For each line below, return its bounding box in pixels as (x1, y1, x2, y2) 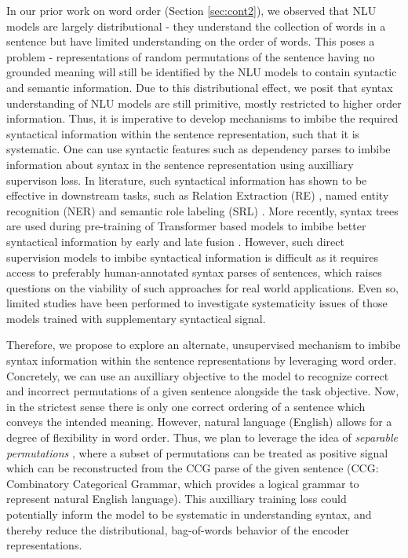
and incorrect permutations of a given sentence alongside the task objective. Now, (6, 383, 399, 399)
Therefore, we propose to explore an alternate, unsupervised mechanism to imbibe (6, 336, 401, 353)
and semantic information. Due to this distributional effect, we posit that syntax (6, 79, 393, 95)
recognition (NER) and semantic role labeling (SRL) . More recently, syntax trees (6, 202, 399, 218)
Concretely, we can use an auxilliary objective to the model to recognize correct (6, 367, 389, 384)
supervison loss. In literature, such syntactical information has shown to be (6, 171, 367, 188)
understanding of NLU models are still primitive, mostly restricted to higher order (6, 94, 402, 111)
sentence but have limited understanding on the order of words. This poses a (6, 33, 375, 50)
